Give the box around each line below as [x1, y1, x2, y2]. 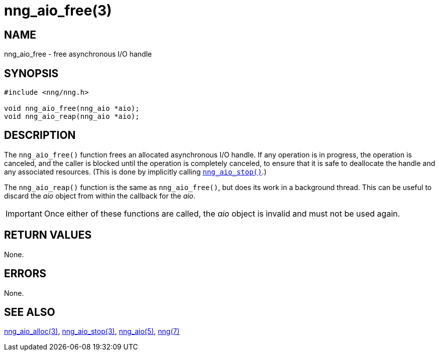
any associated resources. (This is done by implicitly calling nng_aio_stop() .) [4, 167, 267, 176]
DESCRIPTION [4, 129, 76, 142]
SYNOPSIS [4, 67, 59, 80]
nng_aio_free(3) [4, 2, 112, 19]
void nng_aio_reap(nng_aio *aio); [4, 112, 140, 121]
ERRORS [4, 267, 47, 280]
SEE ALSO [4, 305, 55, 318]
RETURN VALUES [4, 229, 92, 242]
